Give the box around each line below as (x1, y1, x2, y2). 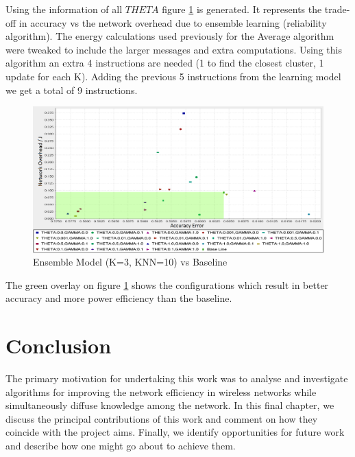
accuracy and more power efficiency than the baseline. (5, 291, 232, 305)
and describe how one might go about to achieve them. (5, 438, 236, 453)
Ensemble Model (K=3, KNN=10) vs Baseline (33, 255, 228, 269)
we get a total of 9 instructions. (5, 82, 138, 97)
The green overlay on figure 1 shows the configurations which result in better (5, 277, 329, 292)
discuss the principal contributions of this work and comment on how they (5, 411, 318, 425)
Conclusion (5, 331, 112, 360)
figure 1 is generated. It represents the (162, 2, 322, 16)
